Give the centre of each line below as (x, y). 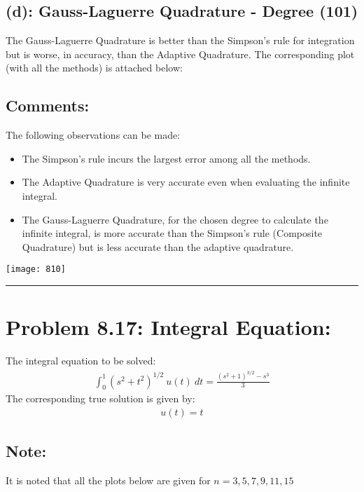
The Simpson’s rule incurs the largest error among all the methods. (166, 158)
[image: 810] (36, 269)
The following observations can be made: (93, 135)
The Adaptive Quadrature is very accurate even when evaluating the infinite (186, 182)
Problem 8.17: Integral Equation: (168, 327)
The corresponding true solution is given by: (100, 398)
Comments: (48, 105)
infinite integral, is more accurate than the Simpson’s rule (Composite (172, 233)
